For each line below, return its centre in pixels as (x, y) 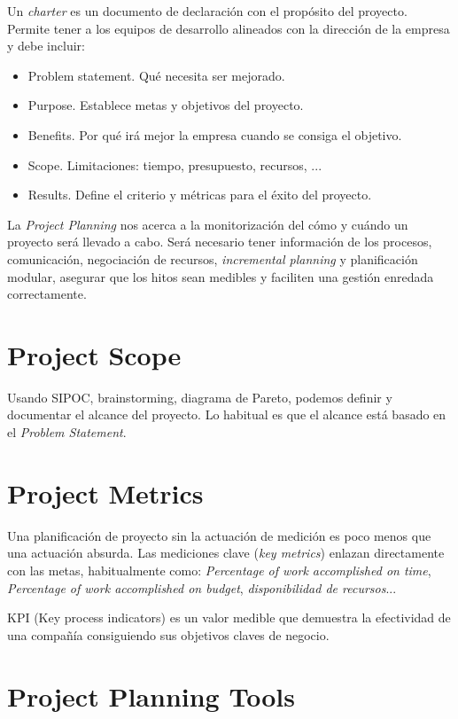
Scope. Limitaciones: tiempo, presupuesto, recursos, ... (175, 164)
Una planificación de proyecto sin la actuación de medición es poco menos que (219, 535)
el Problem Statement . (67, 432)
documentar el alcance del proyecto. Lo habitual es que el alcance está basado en (227, 414)
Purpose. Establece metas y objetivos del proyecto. (166, 105)
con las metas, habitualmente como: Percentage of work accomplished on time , (219, 570)
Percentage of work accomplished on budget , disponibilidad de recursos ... (202, 587)
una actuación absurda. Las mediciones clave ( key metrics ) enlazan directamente (226, 553)
